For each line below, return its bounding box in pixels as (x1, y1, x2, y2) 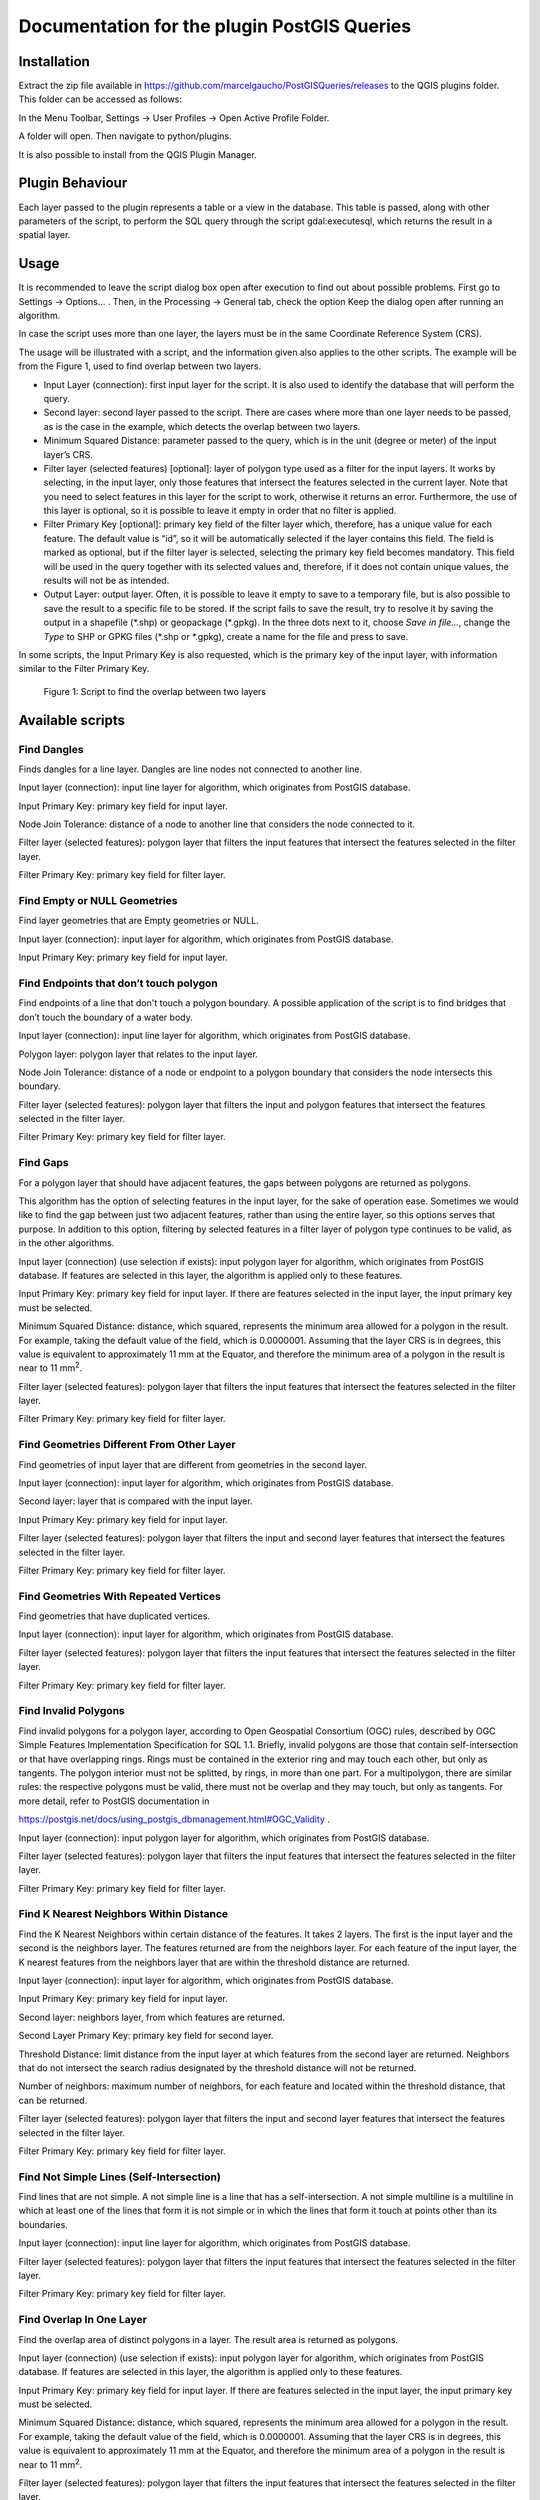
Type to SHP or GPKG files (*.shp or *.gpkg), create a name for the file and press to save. (43, 630, 409, 642)
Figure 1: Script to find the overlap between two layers (43, 685, 267, 697)
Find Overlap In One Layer (18, 2313, 147, 2327)
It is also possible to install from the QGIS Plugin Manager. (18, 148, 257, 160)
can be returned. (18, 2094, 88, 2106)
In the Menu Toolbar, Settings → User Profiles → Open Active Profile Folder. (18, 111, 330, 124)
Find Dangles (18, 742, 84, 756)
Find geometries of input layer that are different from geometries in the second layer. (18, 1458, 367, 1470)
